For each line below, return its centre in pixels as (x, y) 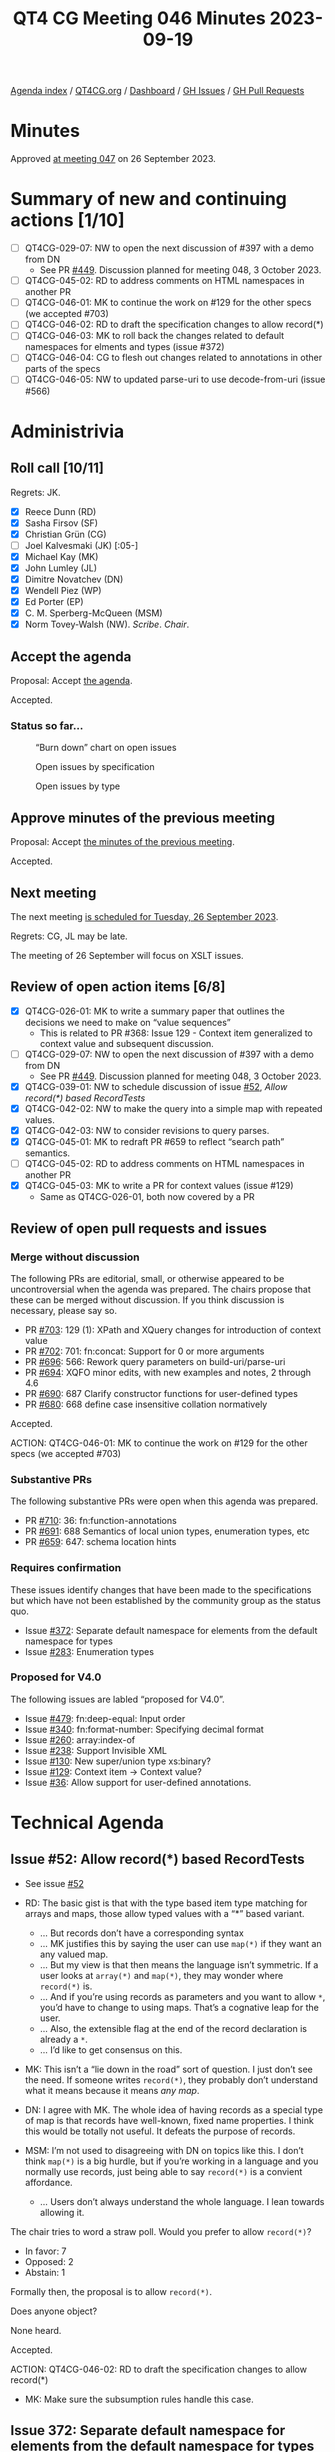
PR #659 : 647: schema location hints (100, 1542)
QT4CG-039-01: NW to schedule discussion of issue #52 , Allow (156, 1086)
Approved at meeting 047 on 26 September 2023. (113, 159)
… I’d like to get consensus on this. (111, 2049)
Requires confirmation (66, 1568)
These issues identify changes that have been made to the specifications (161, 1589)
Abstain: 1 (45, 2272)
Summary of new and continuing (149, 199)
